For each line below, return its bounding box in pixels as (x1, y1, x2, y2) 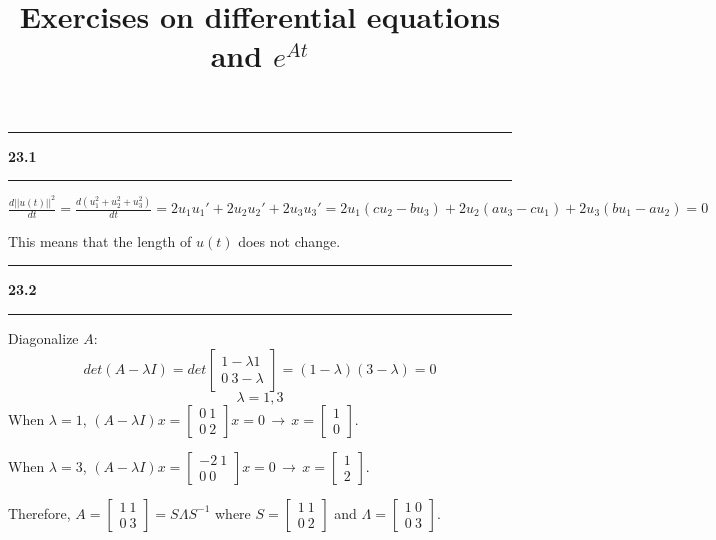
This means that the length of (8, 230, 192, 251)
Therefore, (8, 502, 71, 523)
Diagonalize (8, 328, 79, 349)
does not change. (238, 230, 341, 251)
